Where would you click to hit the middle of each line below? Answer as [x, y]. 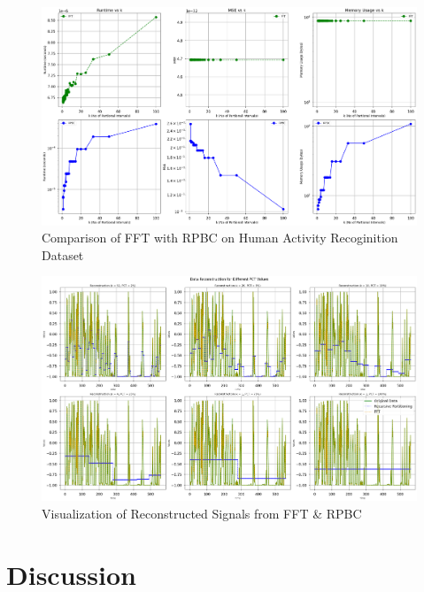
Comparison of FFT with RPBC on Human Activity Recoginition [220, 238]
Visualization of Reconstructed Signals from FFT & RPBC [202, 514]
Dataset [63, 254]
